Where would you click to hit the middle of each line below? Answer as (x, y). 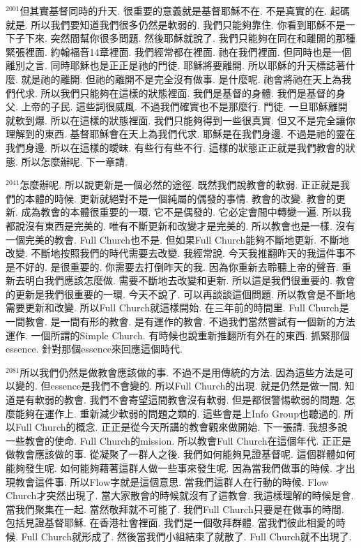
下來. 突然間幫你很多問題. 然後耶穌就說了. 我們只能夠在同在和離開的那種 (190, 38)
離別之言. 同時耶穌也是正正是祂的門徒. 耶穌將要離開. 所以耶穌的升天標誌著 (176, 65)
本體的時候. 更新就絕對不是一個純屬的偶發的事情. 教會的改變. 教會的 (180, 198)
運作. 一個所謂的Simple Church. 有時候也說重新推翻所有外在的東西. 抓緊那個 (178, 335)
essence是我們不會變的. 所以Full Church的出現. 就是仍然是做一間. (196, 386)
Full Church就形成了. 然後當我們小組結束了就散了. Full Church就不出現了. (186, 536)
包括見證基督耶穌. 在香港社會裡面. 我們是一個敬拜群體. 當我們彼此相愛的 (171, 523)
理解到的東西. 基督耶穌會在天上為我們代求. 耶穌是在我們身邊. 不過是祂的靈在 (180, 134)
